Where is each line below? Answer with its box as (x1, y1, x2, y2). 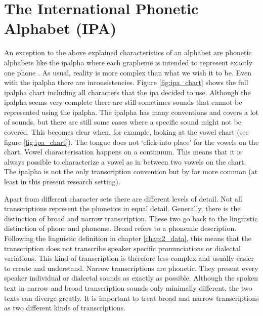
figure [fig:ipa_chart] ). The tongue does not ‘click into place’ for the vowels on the (4, 136, 259, 147)
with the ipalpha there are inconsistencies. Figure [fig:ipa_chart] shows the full (4, 77, 248, 88)
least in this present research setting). (4, 176, 120, 187)
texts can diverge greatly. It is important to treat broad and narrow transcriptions (4, 292, 259, 303)
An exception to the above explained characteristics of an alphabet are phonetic (4, 47, 252, 58)
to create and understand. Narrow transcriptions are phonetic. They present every (4, 262, 258, 273)
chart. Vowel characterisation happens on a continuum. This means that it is (4, 146, 242, 157)
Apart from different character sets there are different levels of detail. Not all (4, 193, 242, 204)
